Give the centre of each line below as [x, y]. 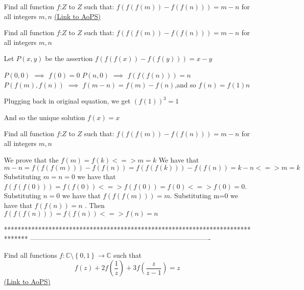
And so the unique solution [45, 117]
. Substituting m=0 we [204, 196]
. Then [95, 205]
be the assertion [69, 58]
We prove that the [31, 159]
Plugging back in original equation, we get [67, 101]
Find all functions [31, 255]
